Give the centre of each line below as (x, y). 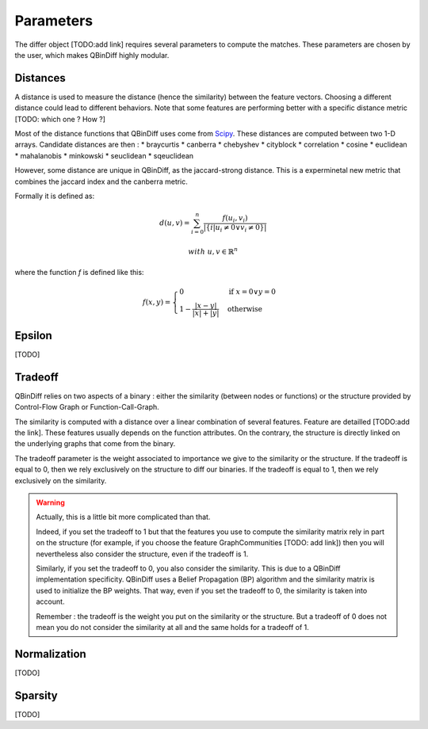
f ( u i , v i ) (235, 219)
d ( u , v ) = (175, 223)
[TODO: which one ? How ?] (60, 119)
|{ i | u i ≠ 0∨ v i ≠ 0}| (235, 228)
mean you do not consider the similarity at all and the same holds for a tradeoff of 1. (172, 627)
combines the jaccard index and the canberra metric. (101, 181)
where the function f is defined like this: (79, 273)
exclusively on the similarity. (61, 480)
